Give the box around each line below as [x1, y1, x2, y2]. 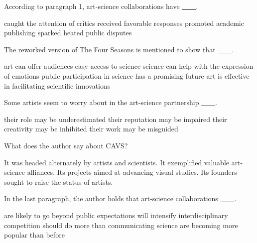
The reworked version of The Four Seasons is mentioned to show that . [4, 44, 234, 54]
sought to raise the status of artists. [4, 176, 113, 187]
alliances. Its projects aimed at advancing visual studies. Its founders [27, 167, 237, 177]
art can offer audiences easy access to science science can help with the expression [4, 61, 254, 71]
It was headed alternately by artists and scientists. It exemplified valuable [4, 157, 230, 167]
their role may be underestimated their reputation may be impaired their [4, 114, 227, 124]
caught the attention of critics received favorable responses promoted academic [4, 17, 244, 28]
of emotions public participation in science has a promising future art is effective [4, 70, 250, 81]
